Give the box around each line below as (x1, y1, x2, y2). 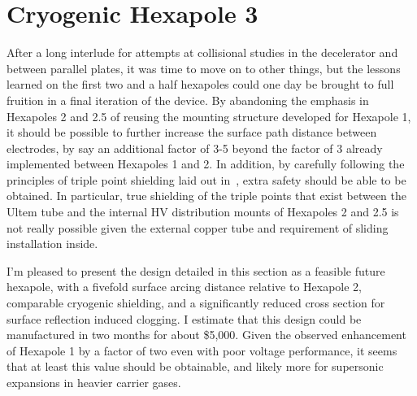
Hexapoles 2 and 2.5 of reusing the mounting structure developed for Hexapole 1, (7, 107, 411, 124)
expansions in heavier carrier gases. (7, 374, 181, 390)
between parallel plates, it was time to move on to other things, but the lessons (7, 59, 401, 76)
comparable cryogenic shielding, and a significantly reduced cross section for (7, 294, 385, 311)
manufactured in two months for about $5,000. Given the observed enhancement (7, 326, 406, 343)
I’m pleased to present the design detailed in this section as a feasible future (7, 262, 385, 279)
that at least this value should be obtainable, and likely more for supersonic (7, 358, 384, 375)
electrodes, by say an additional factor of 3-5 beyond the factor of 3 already (7, 139, 383, 156)
